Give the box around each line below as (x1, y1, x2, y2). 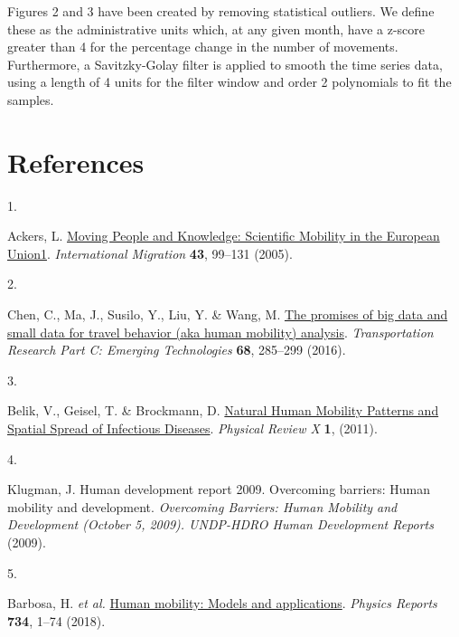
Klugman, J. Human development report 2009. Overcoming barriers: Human (7, 480, 430, 499)
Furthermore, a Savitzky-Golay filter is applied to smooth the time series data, (7, 54, 443, 73)
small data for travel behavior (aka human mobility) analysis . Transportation (7, 322, 434, 341)
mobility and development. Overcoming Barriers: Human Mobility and (7, 497, 398, 516)
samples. (7, 90, 54, 109)
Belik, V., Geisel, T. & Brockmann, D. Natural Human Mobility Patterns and (7, 401, 439, 420)
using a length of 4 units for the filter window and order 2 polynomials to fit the (7, 72, 452, 91)
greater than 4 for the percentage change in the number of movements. (7, 37, 398, 56)
